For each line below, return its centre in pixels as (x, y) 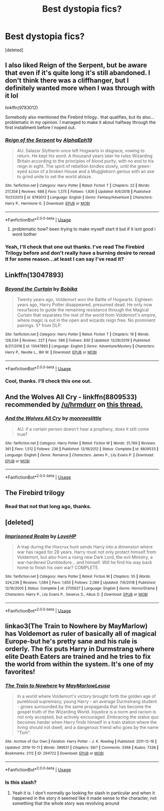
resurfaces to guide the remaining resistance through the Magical (83, 310)
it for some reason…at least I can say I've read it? (65, 259)
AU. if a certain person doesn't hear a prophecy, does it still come (83, 429)
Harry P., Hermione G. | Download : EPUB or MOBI (48, 203)
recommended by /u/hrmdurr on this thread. (74, 404)
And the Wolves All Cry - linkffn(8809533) (71, 397)
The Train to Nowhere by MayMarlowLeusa (58, 686)
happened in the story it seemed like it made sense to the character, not (84, 798)
